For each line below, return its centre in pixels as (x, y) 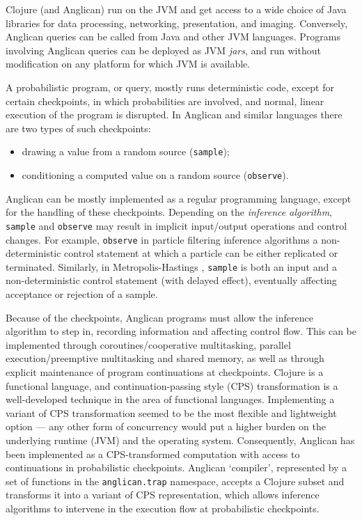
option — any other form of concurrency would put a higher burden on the (166, 426)
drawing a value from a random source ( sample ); (126, 151)
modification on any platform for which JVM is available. (128, 64)
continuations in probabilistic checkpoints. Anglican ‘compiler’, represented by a (176, 467)
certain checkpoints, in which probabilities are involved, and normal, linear (165, 101)
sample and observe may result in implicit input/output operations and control (176, 225)
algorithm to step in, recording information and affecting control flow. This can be (181, 331)
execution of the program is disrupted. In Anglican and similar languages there (174, 115)
